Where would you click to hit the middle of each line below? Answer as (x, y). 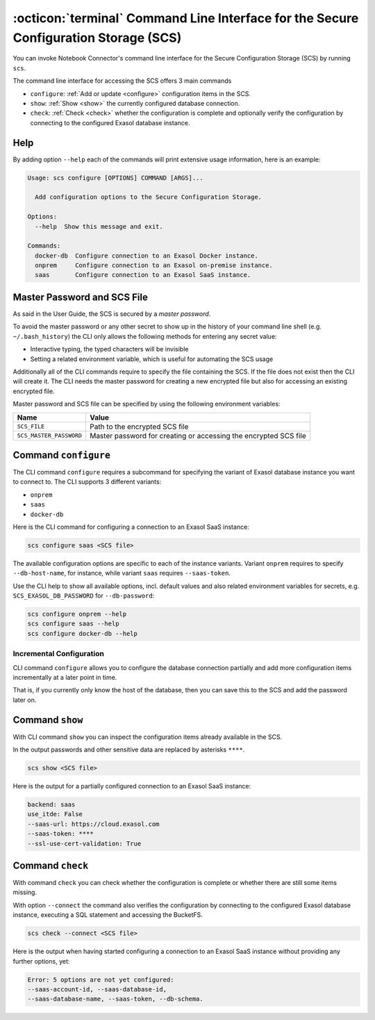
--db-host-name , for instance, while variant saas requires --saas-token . (122, 573)
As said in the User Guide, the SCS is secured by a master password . (112, 314)
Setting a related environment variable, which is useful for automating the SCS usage (152, 359)
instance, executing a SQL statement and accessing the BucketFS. (108, 915)
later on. (25, 700)
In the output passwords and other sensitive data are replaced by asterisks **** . (129, 750)
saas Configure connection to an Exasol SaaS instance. (143, 275)
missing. (25, 892)
